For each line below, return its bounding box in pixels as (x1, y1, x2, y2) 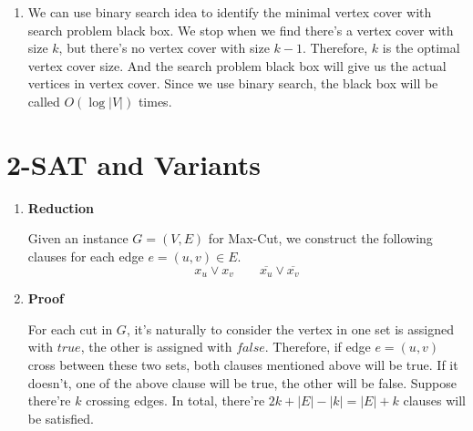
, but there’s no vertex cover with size (58, 38, 270, 57)
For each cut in (27, 319, 113, 338)
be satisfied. (27, 408, 94, 427)
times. (138, 91, 172, 110)
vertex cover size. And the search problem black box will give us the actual (27, 56, 447, 75)
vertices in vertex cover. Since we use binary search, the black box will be (27, 74, 438, 93)
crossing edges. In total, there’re (86, 391, 265, 410)
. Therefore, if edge (264, 337, 371, 356)
